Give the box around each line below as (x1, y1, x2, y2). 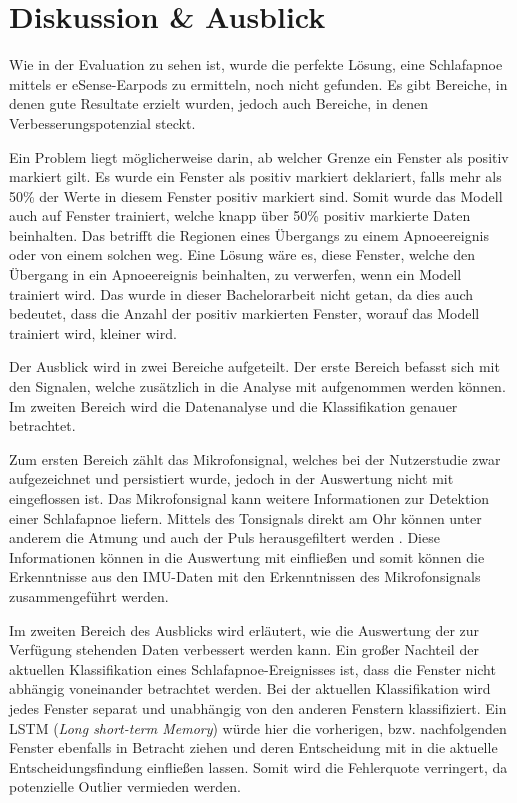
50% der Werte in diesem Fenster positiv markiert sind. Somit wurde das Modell (9, 185, 503, 206)
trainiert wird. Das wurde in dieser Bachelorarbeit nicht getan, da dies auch (9, 283, 474, 304)
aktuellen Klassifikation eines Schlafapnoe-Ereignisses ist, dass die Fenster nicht (9, 658, 496, 679)
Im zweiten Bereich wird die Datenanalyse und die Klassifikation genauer (9, 395, 458, 416)
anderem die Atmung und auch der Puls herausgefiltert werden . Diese (9, 527, 440, 548)
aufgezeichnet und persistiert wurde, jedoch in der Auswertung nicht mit (9, 468, 454, 489)
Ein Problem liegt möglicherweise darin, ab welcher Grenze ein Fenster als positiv (9, 146, 509, 167)
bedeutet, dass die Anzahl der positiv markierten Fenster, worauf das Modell (9, 303, 480, 324)
